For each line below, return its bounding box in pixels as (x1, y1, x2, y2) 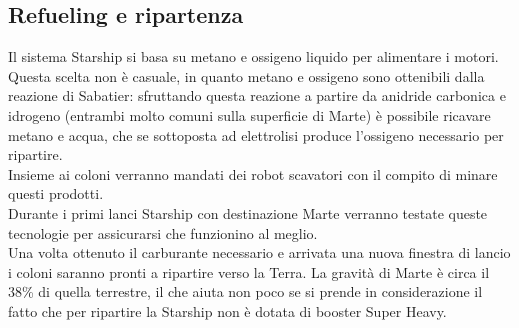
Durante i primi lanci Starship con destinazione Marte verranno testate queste (8, 202, 488, 223)
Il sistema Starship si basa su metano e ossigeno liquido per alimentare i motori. (8, 46, 499, 67)
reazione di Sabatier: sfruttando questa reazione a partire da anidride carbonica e (8, 85, 506, 106)
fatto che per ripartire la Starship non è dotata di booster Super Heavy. (8, 300, 447, 321)
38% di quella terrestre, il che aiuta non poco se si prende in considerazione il (8, 281, 483, 302)
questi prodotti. (8, 183, 104, 204)
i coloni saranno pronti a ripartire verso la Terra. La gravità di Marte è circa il (8, 261, 490, 282)
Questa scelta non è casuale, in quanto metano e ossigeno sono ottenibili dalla (8, 65, 485, 86)
